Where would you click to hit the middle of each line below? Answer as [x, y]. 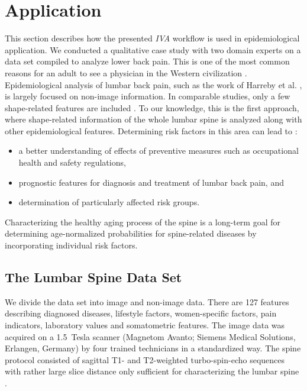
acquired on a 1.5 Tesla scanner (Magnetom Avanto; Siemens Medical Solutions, [150, 336]
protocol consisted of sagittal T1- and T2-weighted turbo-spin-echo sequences [145, 359]
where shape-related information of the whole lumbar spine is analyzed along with [153, 119]
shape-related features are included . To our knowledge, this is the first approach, [152, 107]
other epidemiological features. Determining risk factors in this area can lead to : [151, 130]
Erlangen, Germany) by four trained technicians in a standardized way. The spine [153, 348]
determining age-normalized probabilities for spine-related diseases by [131, 233]
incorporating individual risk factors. [71, 245]
